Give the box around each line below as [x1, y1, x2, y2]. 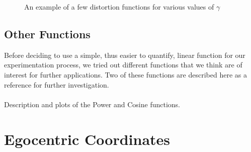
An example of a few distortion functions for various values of [24, 2, 214, 12]
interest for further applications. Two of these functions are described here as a [4, 69, 247, 80]
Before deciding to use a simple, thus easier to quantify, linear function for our [4, 49, 245, 60]
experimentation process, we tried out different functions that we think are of [4, 59, 242, 70]
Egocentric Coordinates [4, 128, 171, 149]
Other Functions [4, 26, 91, 41]
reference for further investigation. [4, 79, 109, 90]
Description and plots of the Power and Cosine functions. [4, 99, 181, 109]
